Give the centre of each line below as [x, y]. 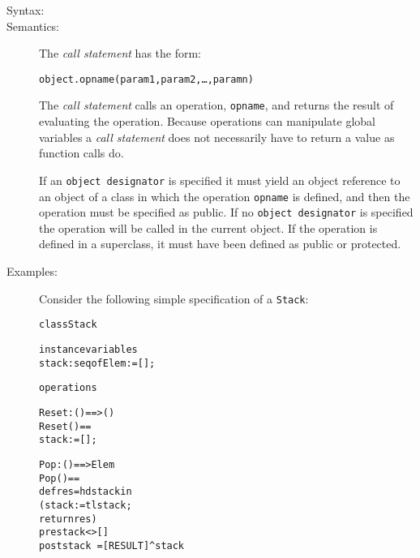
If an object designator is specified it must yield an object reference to [220, 180]
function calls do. [81, 153]
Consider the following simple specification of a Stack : [174, 298]
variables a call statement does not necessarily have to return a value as [217, 137]
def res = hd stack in [86, 492]
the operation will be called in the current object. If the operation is [208, 227]
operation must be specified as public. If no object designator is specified [226, 212]
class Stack [68, 325]
